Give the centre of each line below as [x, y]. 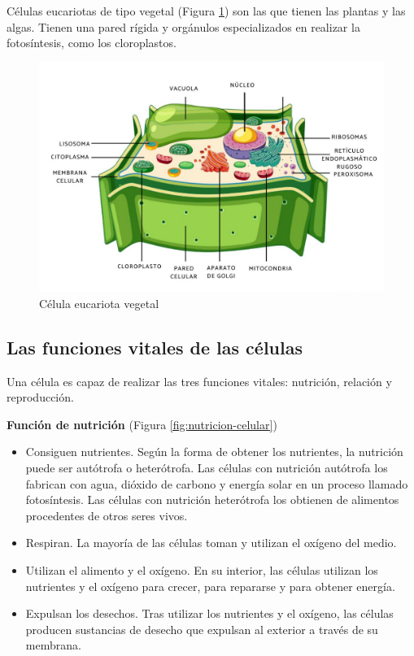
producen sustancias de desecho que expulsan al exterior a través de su [202, 629]
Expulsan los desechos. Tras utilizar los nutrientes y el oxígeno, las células [209, 613]
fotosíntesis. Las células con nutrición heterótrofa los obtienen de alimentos [212, 500]
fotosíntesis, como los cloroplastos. [92, 43]
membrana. [53, 645]
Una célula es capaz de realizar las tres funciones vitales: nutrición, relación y [199, 381]
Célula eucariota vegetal [99, 303]
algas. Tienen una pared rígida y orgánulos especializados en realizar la [183, 26]
